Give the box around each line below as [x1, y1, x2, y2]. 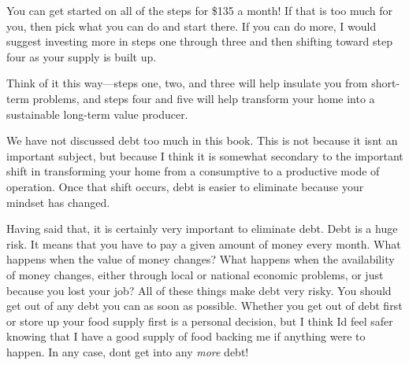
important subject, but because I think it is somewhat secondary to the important [6, 147, 403, 164]
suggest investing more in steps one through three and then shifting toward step [6, 33, 392, 50]
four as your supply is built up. [6, 48, 157, 65]
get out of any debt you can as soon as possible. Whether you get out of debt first [6, 297, 403, 314]
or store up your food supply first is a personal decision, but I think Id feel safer [6, 312, 393, 329]
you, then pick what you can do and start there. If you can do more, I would [6, 17, 377, 34]
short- [371, 75, 400, 91]
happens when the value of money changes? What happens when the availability [6, 251, 395, 267]
